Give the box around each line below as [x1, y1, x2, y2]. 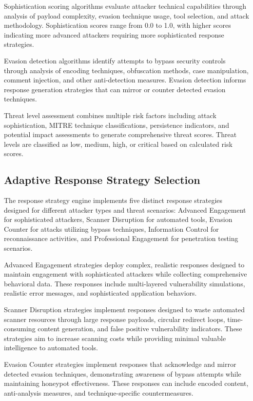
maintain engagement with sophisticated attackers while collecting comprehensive [4, 269, 247, 279]
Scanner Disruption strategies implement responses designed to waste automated [4, 304, 245, 315]
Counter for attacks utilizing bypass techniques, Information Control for [4, 223, 219, 234]
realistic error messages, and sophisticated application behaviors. [4, 288, 197, 298]
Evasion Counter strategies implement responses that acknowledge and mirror [4, 359, 236, 369]
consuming [4, 323, 36, 334]
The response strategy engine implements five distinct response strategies [4, 195, 223, 205]
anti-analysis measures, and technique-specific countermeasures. [4, 387, 194, 398]
